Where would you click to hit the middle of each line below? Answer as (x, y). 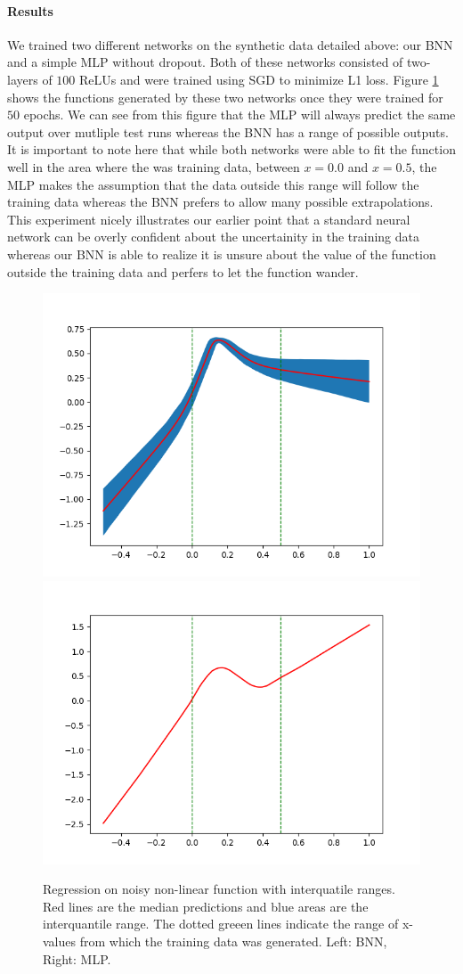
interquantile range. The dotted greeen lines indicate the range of (221, 924)
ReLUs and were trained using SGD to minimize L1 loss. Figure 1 (259, 79)
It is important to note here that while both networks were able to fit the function (231, 149)
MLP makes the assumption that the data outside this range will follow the (213, 184)
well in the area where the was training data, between (154, 166)
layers (23, 79)
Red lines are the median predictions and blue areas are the (206, 906)
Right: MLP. (77, 958)
